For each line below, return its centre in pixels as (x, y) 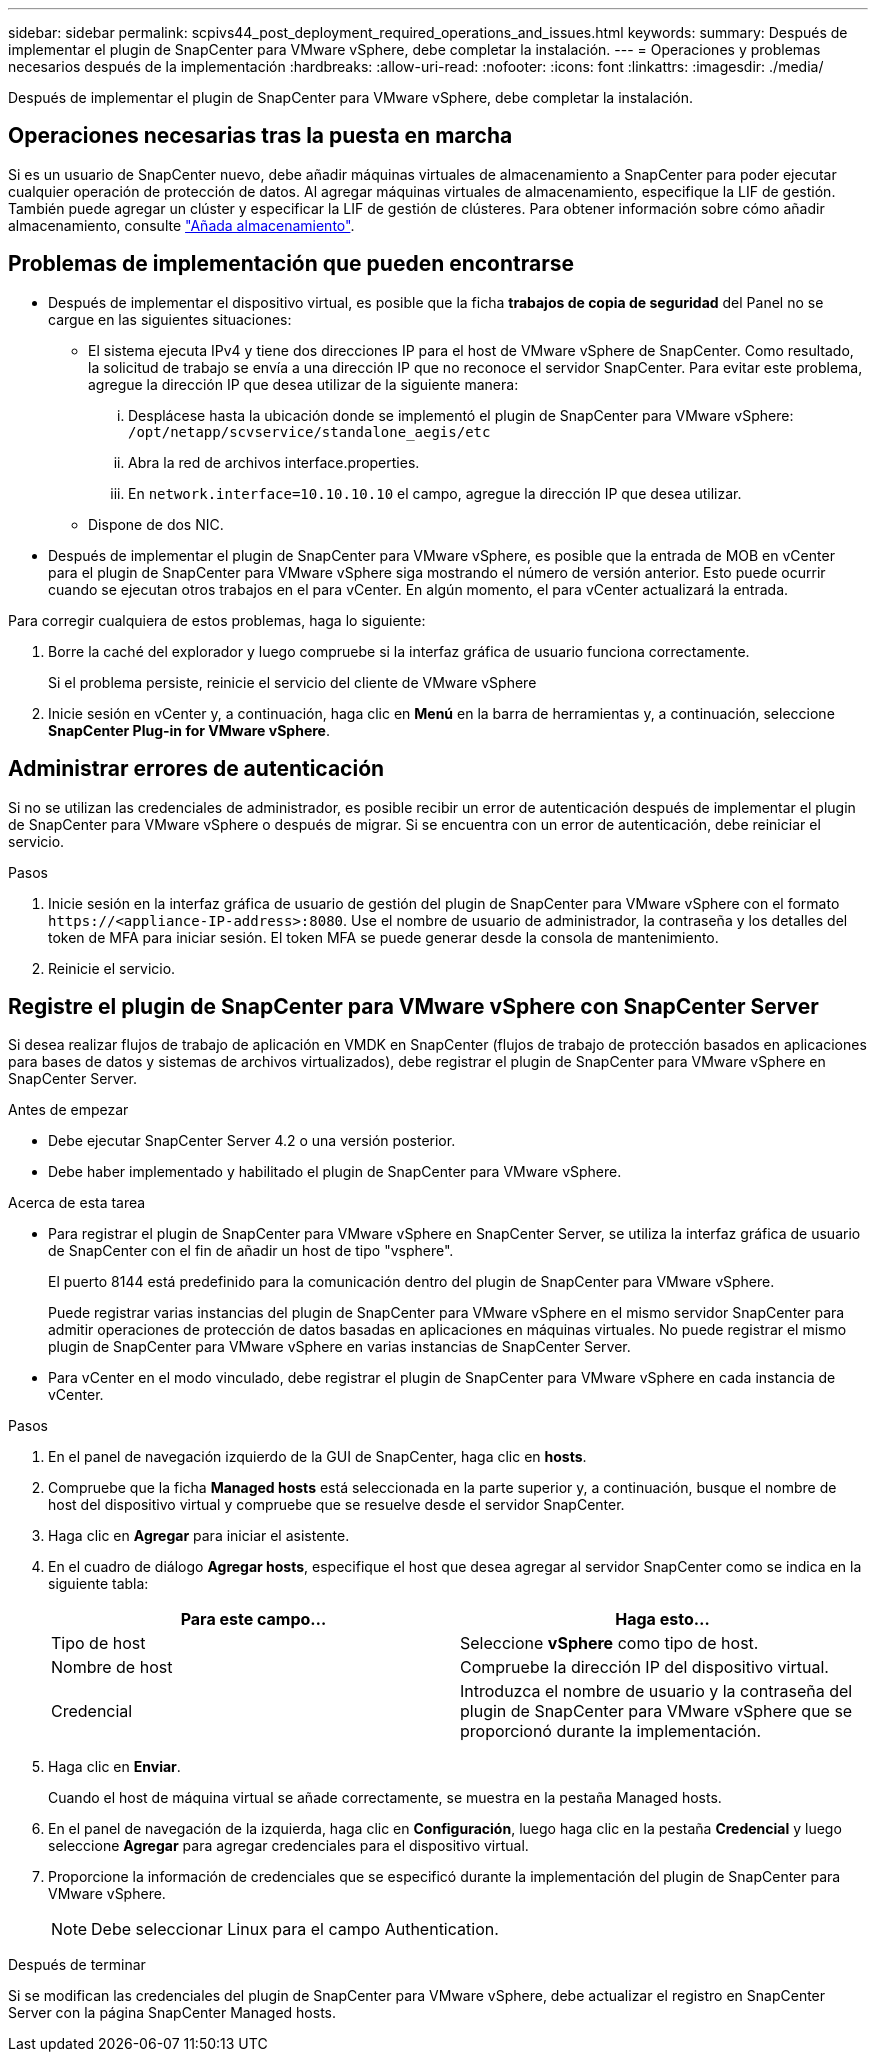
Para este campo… (253, 1619)
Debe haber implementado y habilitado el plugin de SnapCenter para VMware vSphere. (335, 1172)
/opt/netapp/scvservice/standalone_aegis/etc (309, 431)
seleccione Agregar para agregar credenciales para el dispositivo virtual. (288, 1846)
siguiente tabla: (98, 1584)
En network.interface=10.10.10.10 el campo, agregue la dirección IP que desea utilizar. (435, 493)
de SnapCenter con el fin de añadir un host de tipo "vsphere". (251, 1251)
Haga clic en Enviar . (114, 1767)
